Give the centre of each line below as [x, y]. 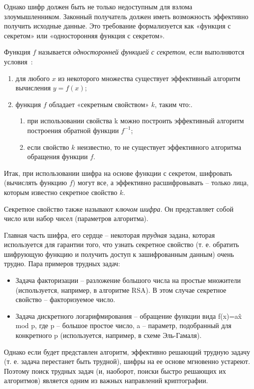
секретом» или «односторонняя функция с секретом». [84, 35]
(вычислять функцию [36, 182]
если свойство [48, 147]
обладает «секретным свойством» [99, 104]
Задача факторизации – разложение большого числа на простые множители [128, 280]
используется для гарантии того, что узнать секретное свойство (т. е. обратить [122, 244]
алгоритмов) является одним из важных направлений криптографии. [106, 380]
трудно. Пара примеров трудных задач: [62, 264]
